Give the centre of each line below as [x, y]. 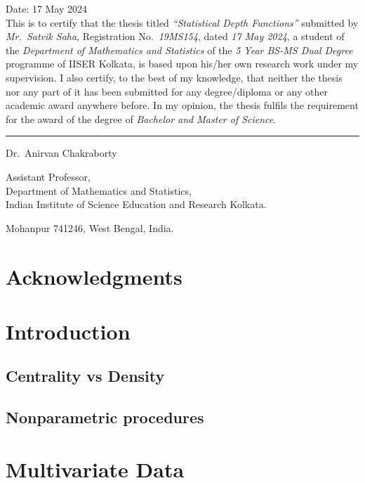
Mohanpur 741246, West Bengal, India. [90, 227]
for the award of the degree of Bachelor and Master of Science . [141, 118]
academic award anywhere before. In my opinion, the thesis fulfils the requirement [182, 105]
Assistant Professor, [48, 176]
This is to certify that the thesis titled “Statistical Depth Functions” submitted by [182, 22]
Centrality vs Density [85, 376]
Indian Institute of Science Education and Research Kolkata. [136, 204]
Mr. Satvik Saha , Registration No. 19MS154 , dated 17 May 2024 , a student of [175, 36]
